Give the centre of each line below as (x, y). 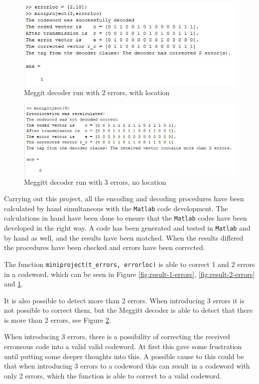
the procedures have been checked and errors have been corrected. (105, 247)
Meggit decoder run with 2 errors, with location (97, 92)
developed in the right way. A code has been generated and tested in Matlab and (127, 228)
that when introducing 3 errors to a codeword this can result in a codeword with (127, 366)
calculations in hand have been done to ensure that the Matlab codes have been (126, 218)
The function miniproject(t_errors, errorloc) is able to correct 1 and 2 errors (129, 264)
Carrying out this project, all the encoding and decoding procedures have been (124, 198)
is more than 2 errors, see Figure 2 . (58, 320)
